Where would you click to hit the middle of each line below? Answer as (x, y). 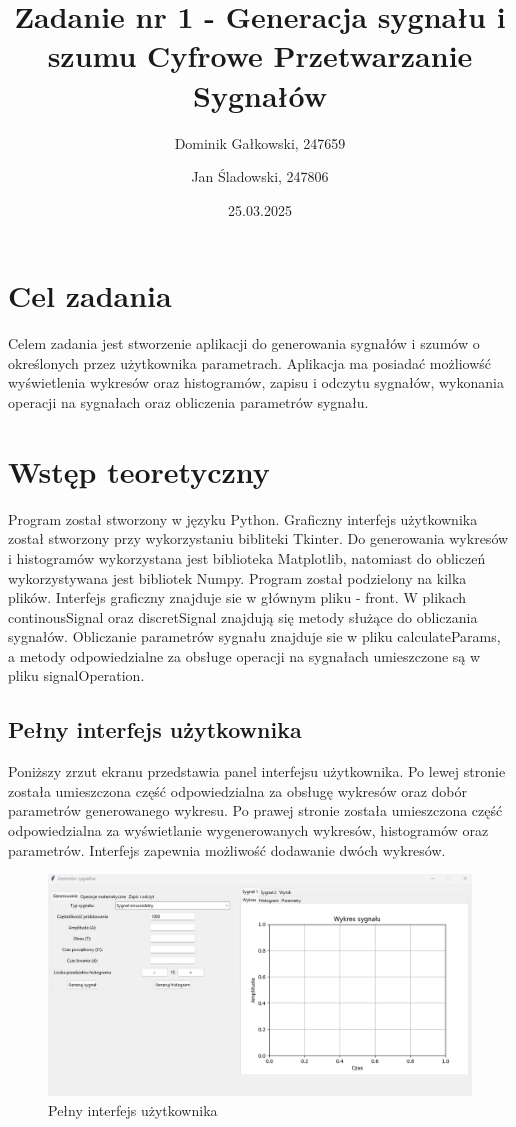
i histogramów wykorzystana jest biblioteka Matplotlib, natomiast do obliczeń (247, 557)
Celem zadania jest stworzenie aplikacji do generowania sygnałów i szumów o (244, 343)
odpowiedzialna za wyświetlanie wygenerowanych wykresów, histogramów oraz (248, 830)
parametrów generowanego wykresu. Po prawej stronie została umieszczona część (255, 810)
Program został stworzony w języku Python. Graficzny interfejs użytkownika (243, 518)
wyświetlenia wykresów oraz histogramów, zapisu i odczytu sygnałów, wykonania (256, 382)
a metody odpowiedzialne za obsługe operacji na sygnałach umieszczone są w (244, 655)
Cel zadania (90, 295)
